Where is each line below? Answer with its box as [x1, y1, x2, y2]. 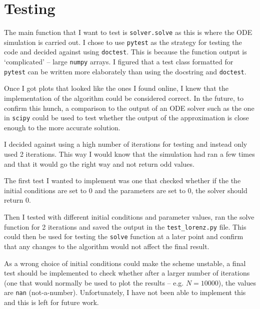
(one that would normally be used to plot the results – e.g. [4, 277, 184, 288]
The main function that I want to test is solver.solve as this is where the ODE [4, 27, 252, 37]
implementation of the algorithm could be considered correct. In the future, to [4, 93, 244, 103]
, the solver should [191, 185, 247, 195]
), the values [218, 277, 256, 288]
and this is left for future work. [4, 297, 99, 307]
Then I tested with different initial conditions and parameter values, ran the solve [4, 212, 254, 222]
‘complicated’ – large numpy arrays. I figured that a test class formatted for [4, 56, 233, 67]
